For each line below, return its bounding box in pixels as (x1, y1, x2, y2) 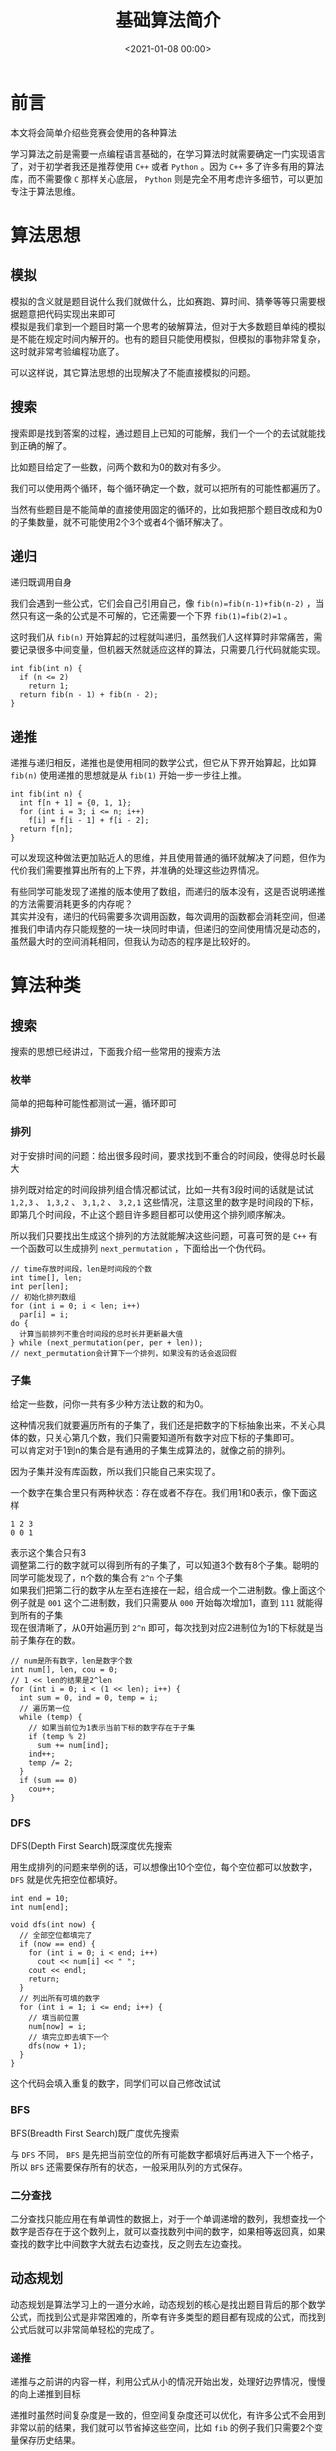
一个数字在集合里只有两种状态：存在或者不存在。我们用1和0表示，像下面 (10, 1487, 309, 1499)
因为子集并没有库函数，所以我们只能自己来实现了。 (10, 1466, 221, 1478)
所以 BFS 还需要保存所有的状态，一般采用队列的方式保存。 (10, 2161, 248, 2173)
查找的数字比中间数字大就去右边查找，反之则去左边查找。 (10, 2237, 247, 2250)
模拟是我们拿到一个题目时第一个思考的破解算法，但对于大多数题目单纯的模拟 (10, 320, 326, 332)
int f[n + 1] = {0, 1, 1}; (19, 798, 132, 808)
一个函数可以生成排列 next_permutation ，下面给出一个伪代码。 (10, 1242, 272, 1254)
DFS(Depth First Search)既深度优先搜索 (10, 1840, 173, 1852)
